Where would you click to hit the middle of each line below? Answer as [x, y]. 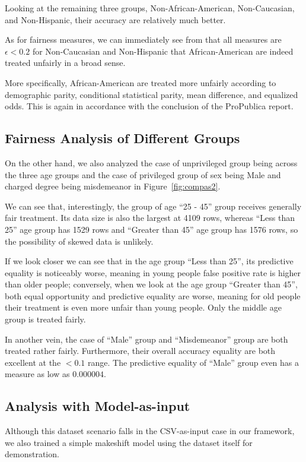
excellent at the [33, 362]
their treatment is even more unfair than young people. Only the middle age [143, 307]
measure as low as [37, 374]
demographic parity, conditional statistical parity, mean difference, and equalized [152, 94]
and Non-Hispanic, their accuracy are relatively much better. [115, 19]
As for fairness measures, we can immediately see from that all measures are [143, 39]
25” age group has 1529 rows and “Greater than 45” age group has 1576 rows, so [152, 229]
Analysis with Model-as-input [98, 406]
